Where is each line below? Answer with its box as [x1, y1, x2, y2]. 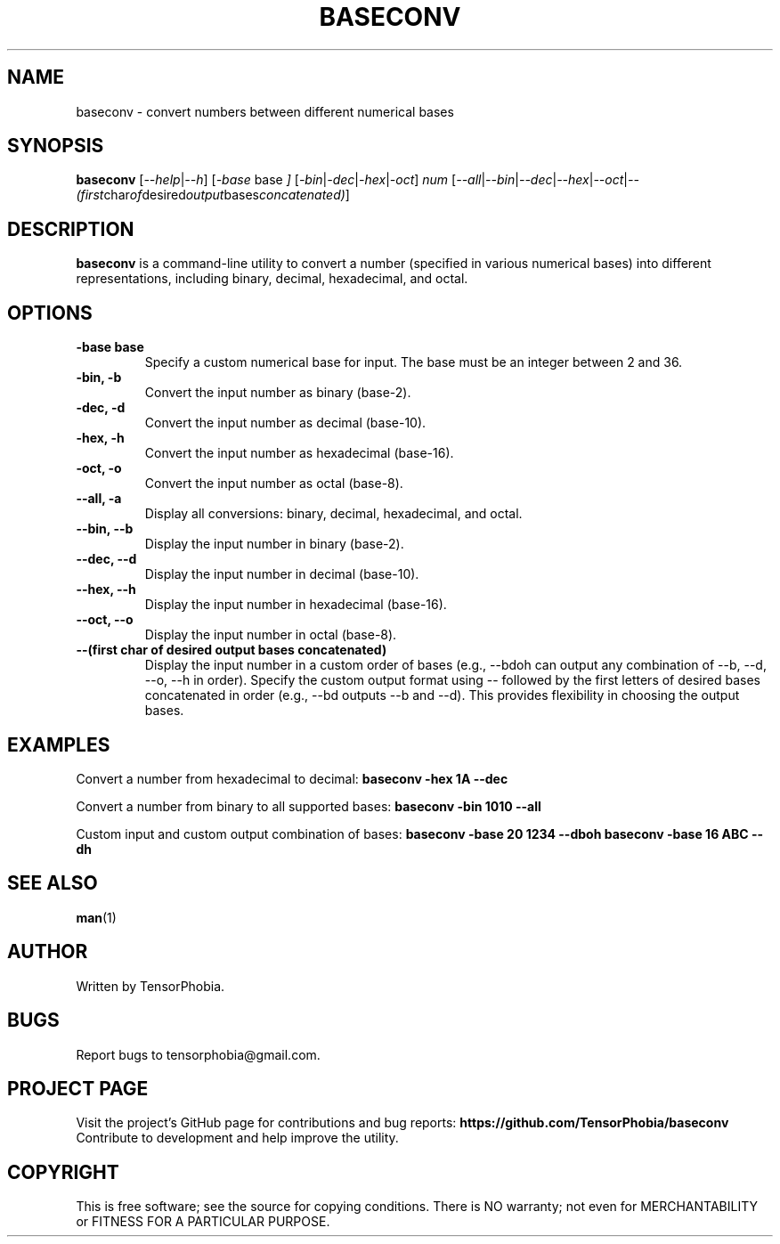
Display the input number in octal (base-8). [144, 627, 397, 643]
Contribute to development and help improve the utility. [76, 1130, 399, 1146]
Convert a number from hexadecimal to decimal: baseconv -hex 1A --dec [76, 770, 508, 786]
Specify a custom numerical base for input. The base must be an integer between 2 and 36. [144, 354, 683, 370]
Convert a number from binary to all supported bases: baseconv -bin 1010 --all [76, 798, 541, 814]
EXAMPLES [7, 733, 110, 756]
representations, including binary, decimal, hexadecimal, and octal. [76, 271, 468, 287]
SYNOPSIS [7, 134, 104, 158]
